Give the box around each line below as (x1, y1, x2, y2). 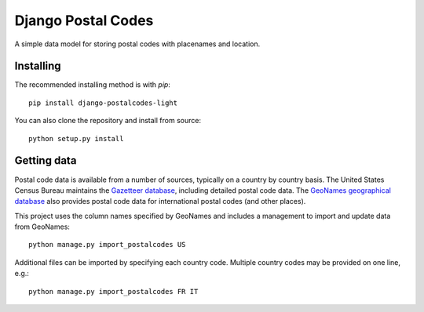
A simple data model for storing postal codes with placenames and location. (14, 39, 261, 49)
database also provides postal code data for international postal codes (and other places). (14, 197, 306, 206)
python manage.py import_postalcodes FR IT (28, 287, 199, 296)
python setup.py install (28, 134, 124, 143)
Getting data (14, 154, 77, 168)
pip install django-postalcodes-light (28, 98, 178, 107)
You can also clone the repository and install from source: (14, 116, 202, 125)
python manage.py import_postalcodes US (28, 240, 186, 249)
